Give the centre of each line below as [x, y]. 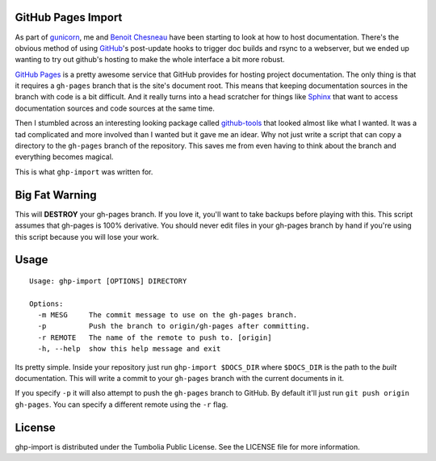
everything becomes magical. [64, 157]
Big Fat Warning [56, 195]
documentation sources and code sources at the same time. [115, 108]
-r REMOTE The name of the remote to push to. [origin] [155, 337]
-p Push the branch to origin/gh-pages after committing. [174, 326]
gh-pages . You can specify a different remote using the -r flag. [122, 404]
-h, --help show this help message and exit [129, 349]
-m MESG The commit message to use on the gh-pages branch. [168, 315]
